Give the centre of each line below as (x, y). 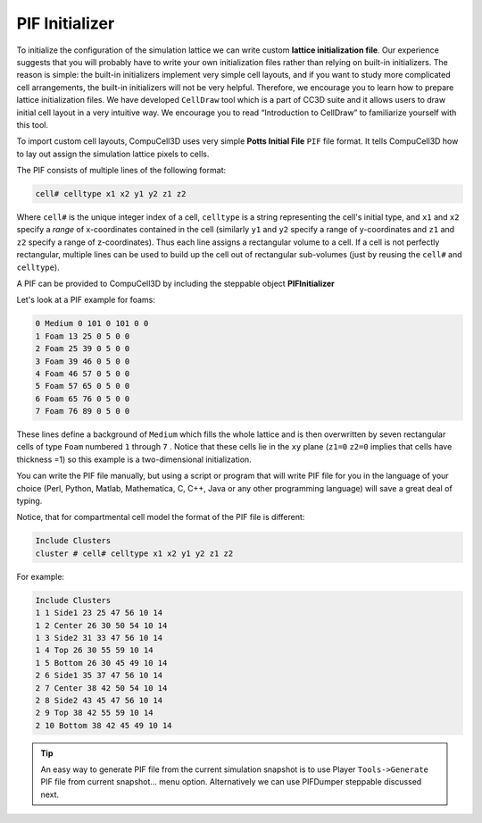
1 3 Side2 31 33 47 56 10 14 (99, 638)
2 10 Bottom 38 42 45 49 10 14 (104, 725)
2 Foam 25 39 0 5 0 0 (83, 349)
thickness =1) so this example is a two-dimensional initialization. (134, 459)
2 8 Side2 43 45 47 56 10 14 (99, 700)
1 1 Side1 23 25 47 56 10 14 (99, 613)
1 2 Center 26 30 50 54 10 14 (101, 625)
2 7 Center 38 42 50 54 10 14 (101, 688)
